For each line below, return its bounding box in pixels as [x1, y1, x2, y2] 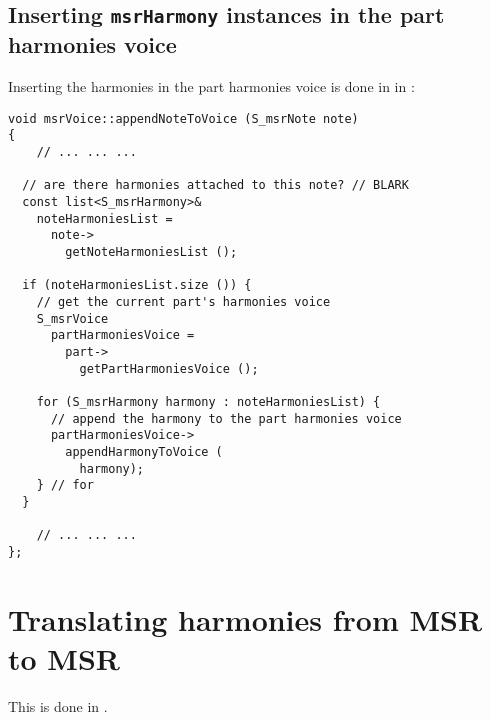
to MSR [8, 637, 120, 678]
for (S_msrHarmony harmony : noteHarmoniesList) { [36, 394, 381, 409]
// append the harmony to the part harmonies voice [50, 411, 402, 426]
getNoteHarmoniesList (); [65, 245, 238, 260]
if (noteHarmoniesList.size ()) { [22, 278, 252, 293]
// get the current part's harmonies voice [36, 294, 331, 309]
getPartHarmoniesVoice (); [79, 361, 259, 376]
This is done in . [8, 695, 108, 716]
